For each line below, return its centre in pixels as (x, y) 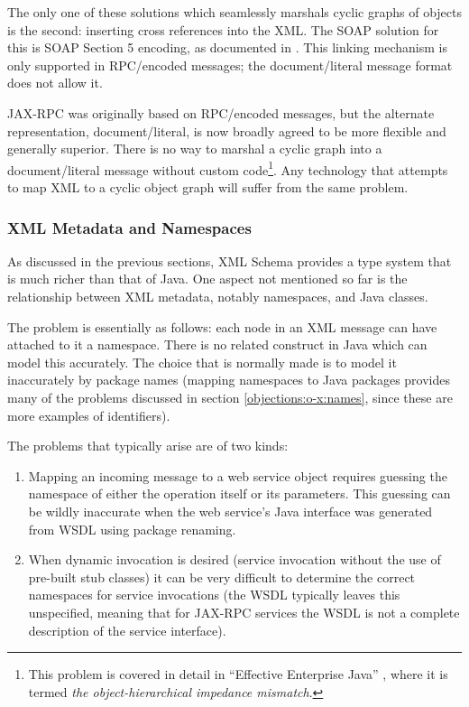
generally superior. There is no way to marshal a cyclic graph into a (195, 149)
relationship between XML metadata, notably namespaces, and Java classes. (218, 296)
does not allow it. (55, 83)
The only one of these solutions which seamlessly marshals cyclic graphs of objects (235, 12)
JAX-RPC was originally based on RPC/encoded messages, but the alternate (221, 112)
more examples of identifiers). (89, 415)
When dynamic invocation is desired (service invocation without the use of (234, 559)
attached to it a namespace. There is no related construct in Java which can (217, 344)
